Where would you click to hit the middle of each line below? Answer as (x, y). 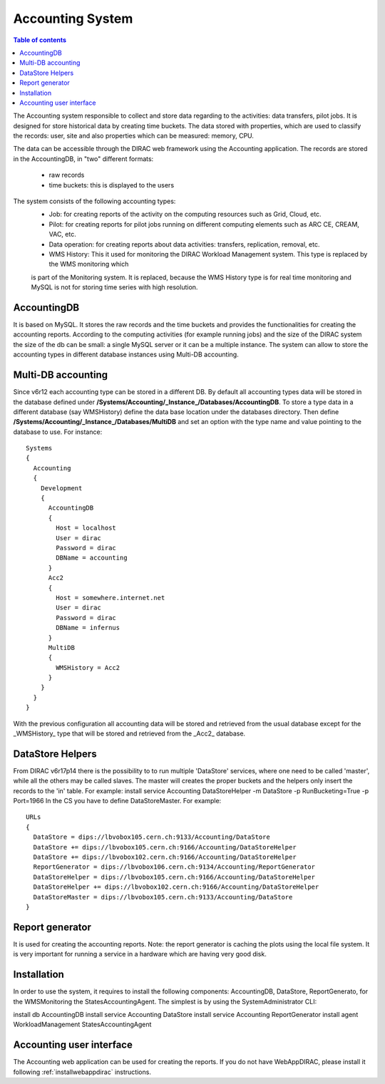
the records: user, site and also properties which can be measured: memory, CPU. (134, 136)
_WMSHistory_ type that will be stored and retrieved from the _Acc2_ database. (129, 733)
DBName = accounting (92, 558)
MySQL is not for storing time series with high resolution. (114, 287)
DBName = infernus (88, 628)
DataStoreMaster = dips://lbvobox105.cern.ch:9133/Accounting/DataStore (163, 897)
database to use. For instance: (58, 432)
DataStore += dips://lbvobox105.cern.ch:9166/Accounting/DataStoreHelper (165, 847)
